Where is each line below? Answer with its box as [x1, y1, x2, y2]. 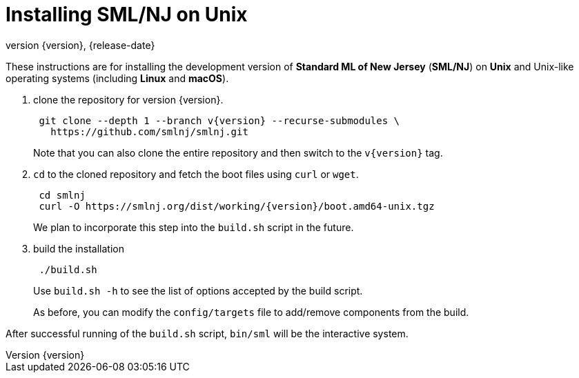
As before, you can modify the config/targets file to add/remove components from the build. [33, 306, 469, 318]
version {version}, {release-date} [6, 39, 155, 51]
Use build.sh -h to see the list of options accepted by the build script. [33, 284, 363, 297]
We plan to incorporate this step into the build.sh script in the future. [33, 221, 354, 233]
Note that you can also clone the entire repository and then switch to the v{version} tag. [33, 146, 443, 159]
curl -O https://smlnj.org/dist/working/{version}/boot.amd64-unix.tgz [39, 200, 435, 212]
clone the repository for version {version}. [33, 93, 224, 106]
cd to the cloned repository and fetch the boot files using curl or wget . [33, 168, 359, 180]
